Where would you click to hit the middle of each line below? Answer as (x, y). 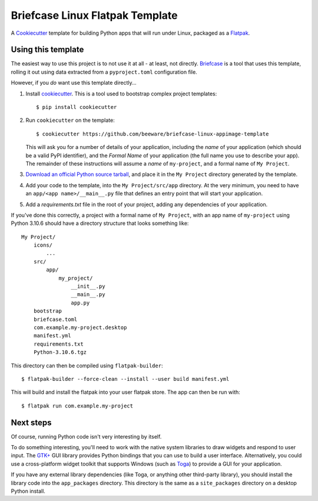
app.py (80, 303)
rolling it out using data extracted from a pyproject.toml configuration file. (104, 72)
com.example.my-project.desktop (80, 328)
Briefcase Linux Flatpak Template (94, 15)
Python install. (28, 491)
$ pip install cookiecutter (77, 107)
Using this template (47, 50)
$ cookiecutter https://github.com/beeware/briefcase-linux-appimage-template (153, 134)
